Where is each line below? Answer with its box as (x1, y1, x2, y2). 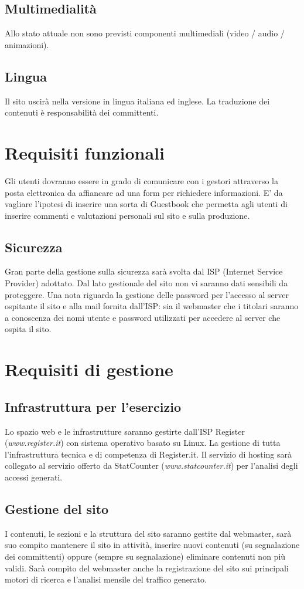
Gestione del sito (5, 499, 109, 517)
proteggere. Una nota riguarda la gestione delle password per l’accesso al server (5, 288, 289, 300)
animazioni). (5, 38, 49, 50)
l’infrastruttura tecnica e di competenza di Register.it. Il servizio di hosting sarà (5, 448, 292, 460)
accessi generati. (5, 471, 63, 483)
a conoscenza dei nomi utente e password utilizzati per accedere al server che (5, 311, 281, 323)
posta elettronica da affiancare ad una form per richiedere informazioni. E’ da (5, 186, 283, 198)
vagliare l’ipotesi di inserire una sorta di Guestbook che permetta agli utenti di (5, 198, 288, 210)
